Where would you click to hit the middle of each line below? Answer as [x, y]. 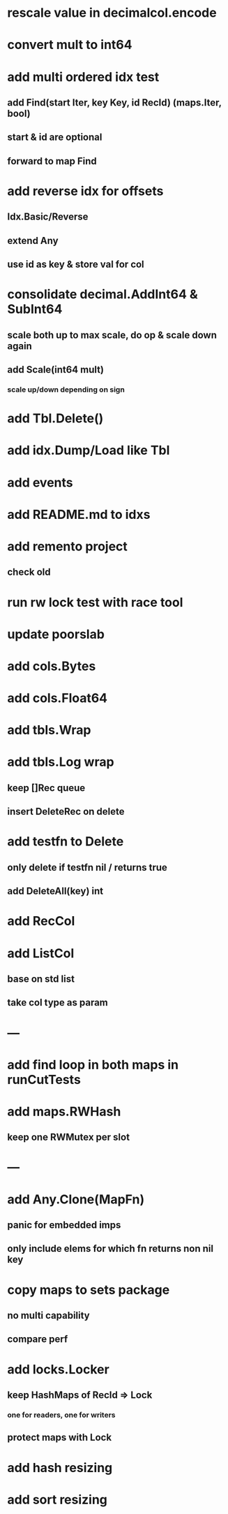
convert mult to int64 [70, 45]
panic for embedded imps [64, 1225]
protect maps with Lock [60, 1437]
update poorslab [56, 634]
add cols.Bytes [52, 666]
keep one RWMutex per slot [69, 1137]
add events [40, 482]
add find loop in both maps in [93, 1065]
